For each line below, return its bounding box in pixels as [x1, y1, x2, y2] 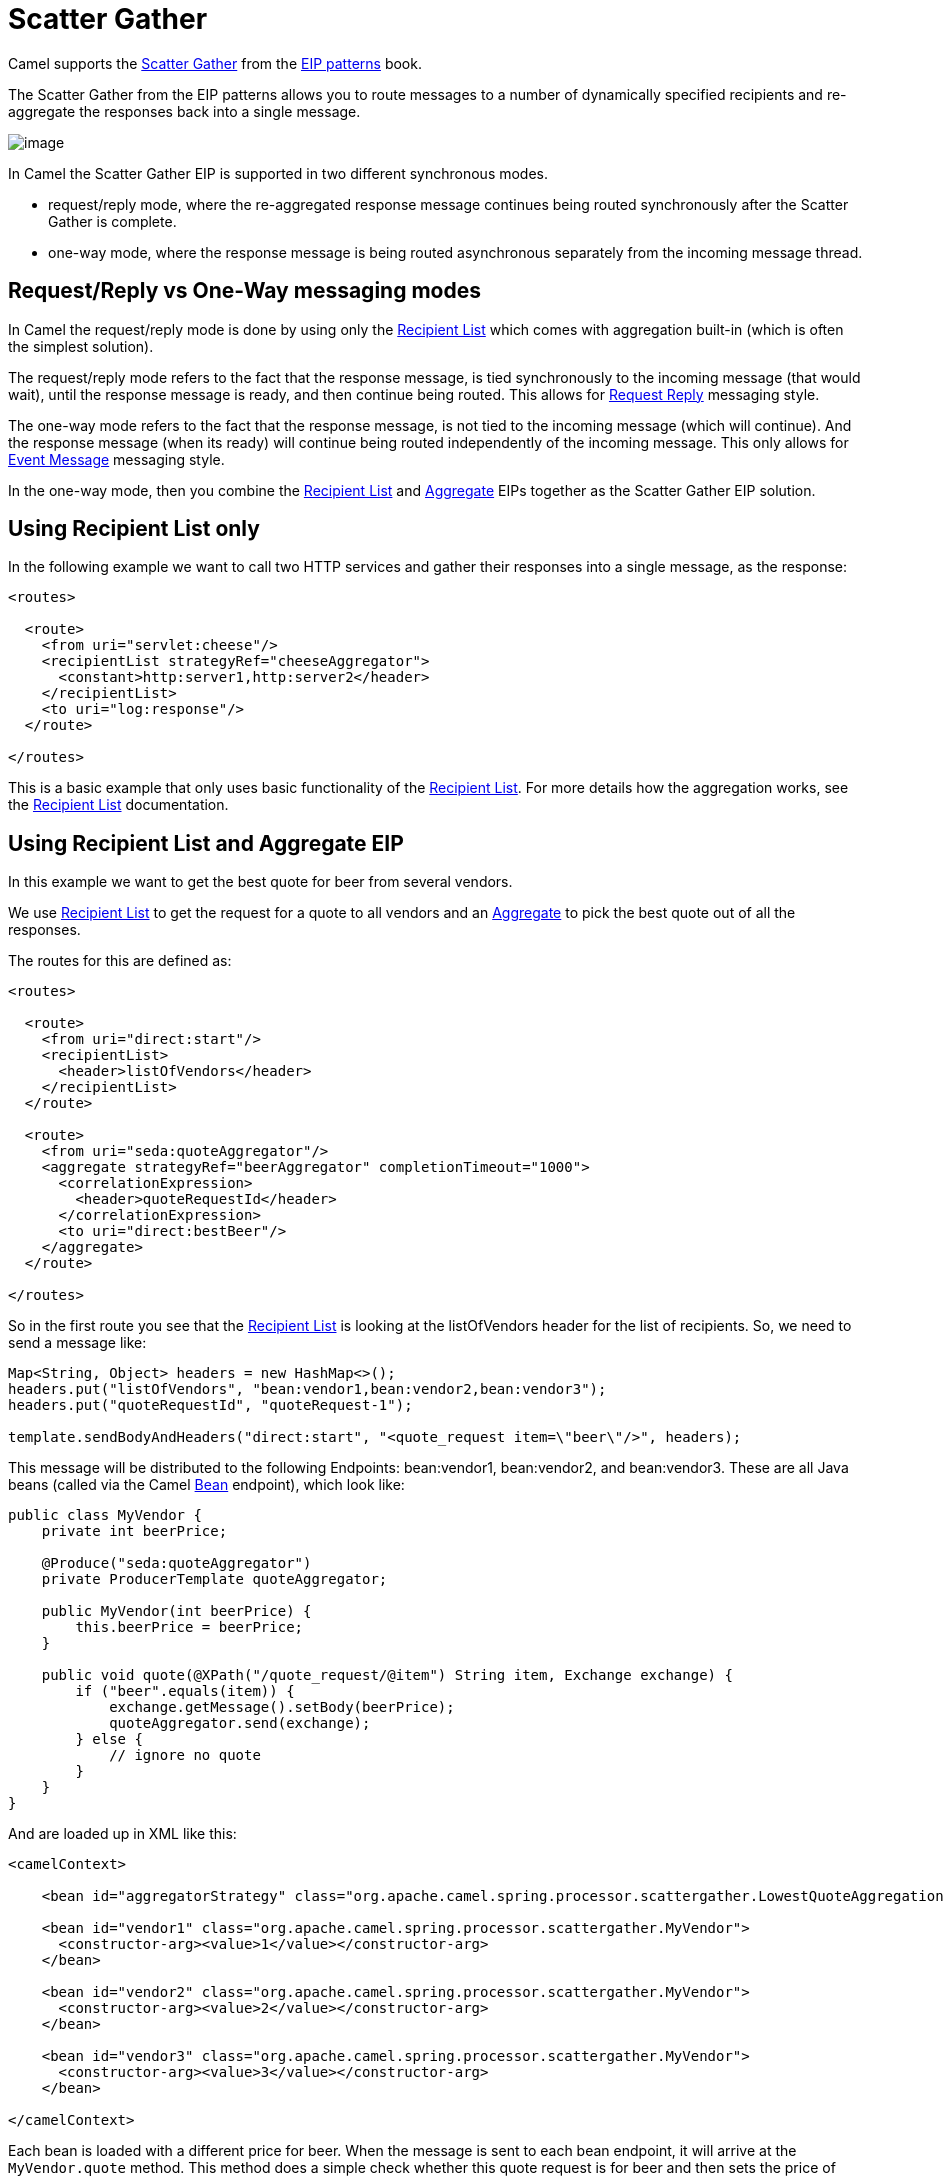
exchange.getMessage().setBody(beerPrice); [109, 1699, 455, 1716]
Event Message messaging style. [8, 450, 225, 468]
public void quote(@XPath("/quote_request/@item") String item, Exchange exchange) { [41, 1667, 733, 1684]
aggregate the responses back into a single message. [8, 102, 361, 120]
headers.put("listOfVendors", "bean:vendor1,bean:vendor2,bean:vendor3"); [8, 1381, 607, 1398]
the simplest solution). [8, 337, 154, 355]
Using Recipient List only [8, 516, 260, 542]
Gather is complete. [48, 212, 177, 230]
